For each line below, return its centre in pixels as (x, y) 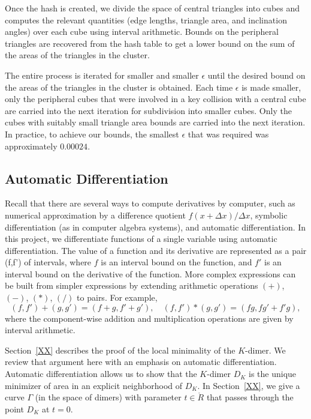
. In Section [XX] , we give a (249, 385)
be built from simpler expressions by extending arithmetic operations (132, 285)
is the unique (272, 374)
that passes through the (250, 397)
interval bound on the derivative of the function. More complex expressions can (150, 273)
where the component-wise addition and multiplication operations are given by (149, 318)
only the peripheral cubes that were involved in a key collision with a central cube (155, 99)
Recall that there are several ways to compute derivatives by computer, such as (150, 203)
